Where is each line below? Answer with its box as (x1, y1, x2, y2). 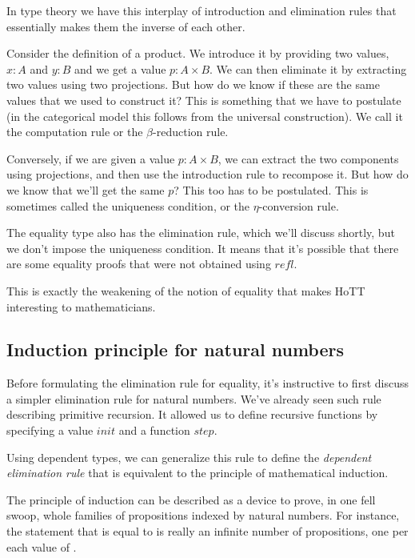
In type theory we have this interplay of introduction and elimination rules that (6, 2, 397, 18)
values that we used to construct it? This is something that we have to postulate (6, 91, 401, 108)
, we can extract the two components (217, 150, 399, 167)
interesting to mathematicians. (6, 298, 156, 315)
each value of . (6, 538, 77, 555)
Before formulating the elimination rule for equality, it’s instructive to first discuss (6, 375, 409, 391)
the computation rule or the (6, 123, 143, 140)
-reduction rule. (153, 123, 229, 140)
